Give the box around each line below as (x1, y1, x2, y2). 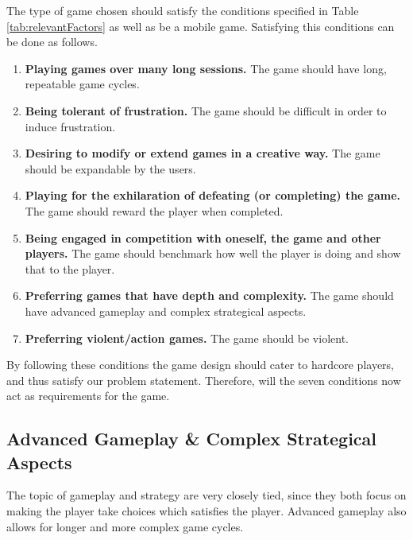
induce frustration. (25, 118, 116, 134)
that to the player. (25, 260, 115, 277)
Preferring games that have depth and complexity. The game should (25, 287, 394, 304)
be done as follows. (6, 33, 98, 50)
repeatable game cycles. (25, 76, 140, 92)
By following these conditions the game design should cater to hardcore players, (6, 356, 394, 373)
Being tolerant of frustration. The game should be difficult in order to (25, 102, 387, 118)
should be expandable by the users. (25, 160, 196, 177)
